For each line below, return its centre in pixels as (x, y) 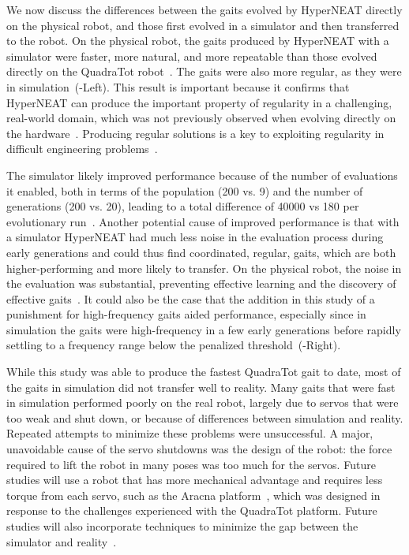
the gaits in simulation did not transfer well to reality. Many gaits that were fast (201, 387)
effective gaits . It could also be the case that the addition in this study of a (191, 298)
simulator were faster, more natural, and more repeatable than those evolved (192, 56)
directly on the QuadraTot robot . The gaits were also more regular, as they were (204, 71)
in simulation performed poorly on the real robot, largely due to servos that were (203, 402)
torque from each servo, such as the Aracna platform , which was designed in (193, 495)
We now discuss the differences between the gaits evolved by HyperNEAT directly (204, 9)
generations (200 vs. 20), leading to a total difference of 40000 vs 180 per (183, 206)
